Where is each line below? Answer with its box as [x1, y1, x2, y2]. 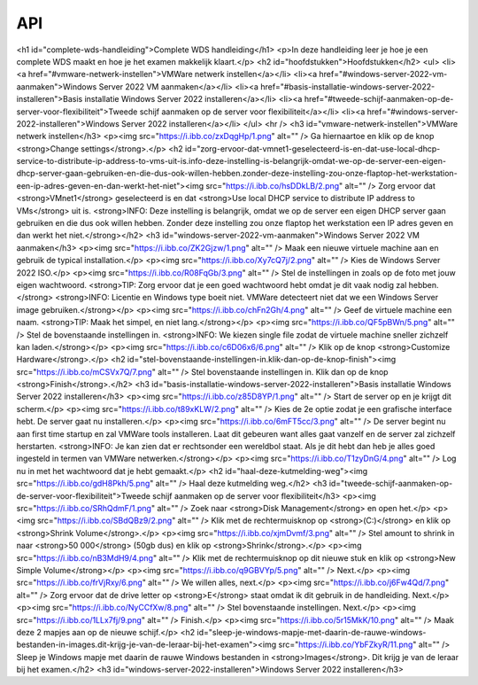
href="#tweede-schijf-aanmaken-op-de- [304, 94, 454, 105]
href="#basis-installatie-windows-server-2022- [259, 81, 436, 92]
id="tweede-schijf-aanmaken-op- [328, 479, 453, 489]
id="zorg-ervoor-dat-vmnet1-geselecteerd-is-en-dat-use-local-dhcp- [184, 143, 441, 154]
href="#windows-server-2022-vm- [319, 69, 448, 80]
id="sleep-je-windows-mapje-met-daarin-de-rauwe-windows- [197, 627, 427, 637]
